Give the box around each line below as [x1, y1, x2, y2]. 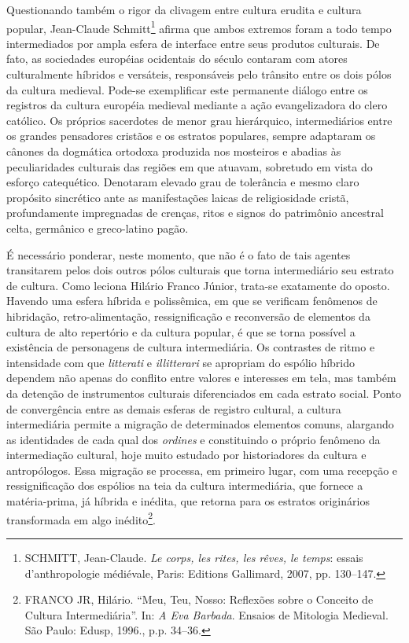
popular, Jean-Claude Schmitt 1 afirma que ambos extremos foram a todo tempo [6, 17, 392, 36]
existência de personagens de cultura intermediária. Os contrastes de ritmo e [6, 339, 375, 355]
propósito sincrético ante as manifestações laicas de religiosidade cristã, [6, 189, 349, 205]
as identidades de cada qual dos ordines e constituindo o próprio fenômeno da [6, 431, 381, 447]
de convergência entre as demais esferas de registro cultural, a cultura [6, 400, 341, 417]
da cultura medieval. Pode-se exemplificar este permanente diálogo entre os [6, 81, 368, 97]
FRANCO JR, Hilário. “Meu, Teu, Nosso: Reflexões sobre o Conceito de [24, 591, 374, 608]
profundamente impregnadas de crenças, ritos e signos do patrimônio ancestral [6, 204, 384, 221]
